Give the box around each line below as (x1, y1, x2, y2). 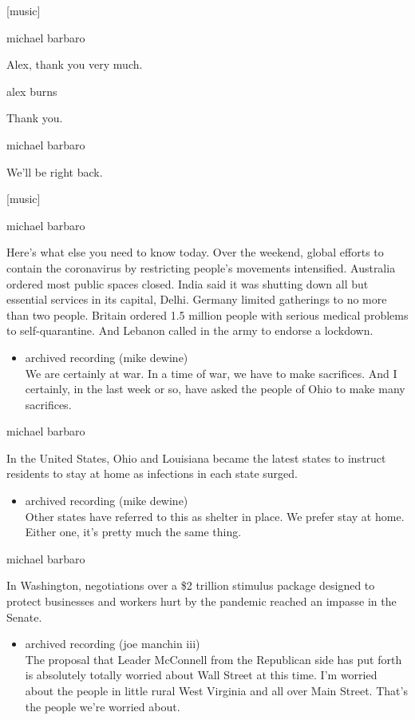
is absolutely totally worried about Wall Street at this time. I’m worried (25, 666, 377, 683)
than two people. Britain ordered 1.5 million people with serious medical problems (6, 306, 409, 323)
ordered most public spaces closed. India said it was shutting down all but (6, 275, 369, 292)
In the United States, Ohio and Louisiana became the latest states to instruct (6, 449, 386, 466)
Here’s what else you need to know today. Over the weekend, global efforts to (6, 244, 384, 261)
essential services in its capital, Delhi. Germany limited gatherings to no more (6, 291, 387, 308)
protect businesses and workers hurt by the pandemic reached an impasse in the (6, 593, 397, 610)
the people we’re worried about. (25, 698, 180, 714)
